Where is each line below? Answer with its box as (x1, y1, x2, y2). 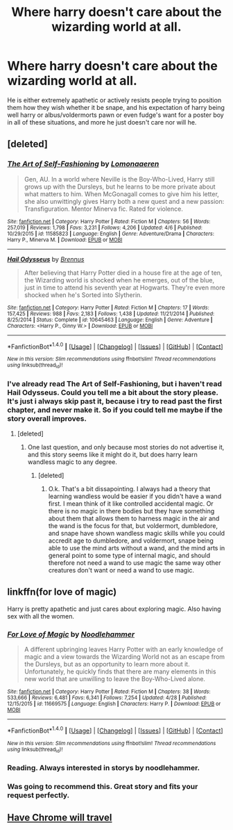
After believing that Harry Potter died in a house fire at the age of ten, (24, 269, 223, 277)
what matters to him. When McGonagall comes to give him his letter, (24, 189, 220, 198)
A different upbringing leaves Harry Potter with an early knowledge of (24, 645, 223, 654)
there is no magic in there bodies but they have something (48, 506, 215, 515)
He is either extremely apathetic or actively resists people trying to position (7, 95, 222, 104)
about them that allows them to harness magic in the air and (48, 514, 220, 522)
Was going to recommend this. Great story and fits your (7, 781, 198, 791)
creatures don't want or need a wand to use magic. (48, 566, 195, 574)
